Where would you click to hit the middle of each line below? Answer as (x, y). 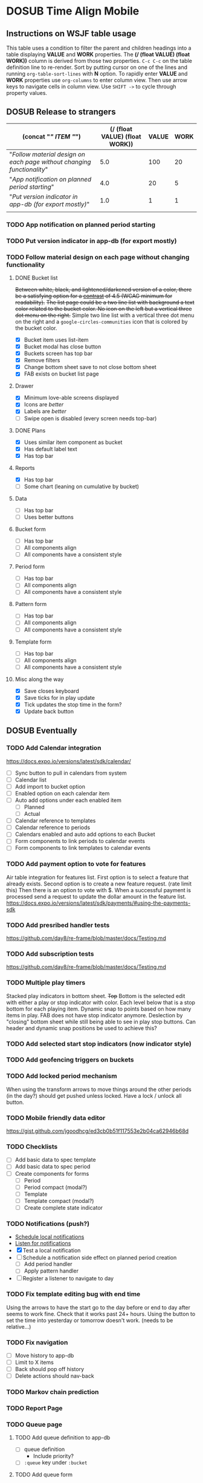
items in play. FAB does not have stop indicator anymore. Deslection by (95, 1015)
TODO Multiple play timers (46, 983)
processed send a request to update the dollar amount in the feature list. (96, 896)
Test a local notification (52, 1251)
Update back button (49, 711)
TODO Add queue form (43, 1475)
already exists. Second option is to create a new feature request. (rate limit (99, 884)
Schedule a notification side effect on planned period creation (100, 1258)
